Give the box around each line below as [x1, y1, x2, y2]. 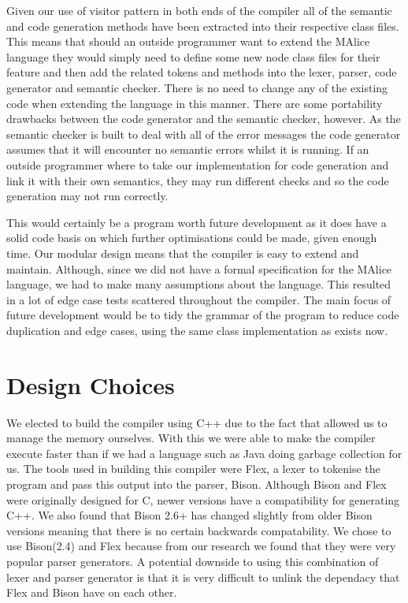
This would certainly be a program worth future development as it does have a [6, 214, 387, 230]
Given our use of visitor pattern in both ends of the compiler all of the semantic [6, 2, 392, 18]
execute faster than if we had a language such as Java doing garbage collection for [6, 445, 402, 461]
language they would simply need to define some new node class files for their [6, 48, 380, 65]
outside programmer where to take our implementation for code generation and [6, 156, 389, 173]
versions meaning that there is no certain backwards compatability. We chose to [6, 522, 391, 538]
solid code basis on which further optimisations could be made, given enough [6, 229, 377, 246]
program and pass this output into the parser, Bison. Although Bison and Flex [6, 475, 387, 492]
